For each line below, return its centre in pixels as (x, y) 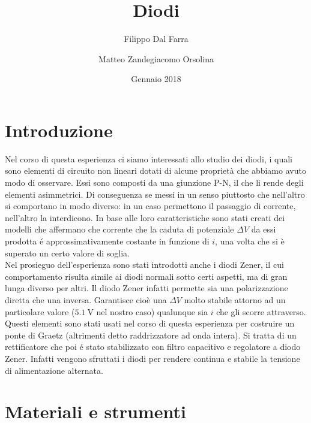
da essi (264, 229)
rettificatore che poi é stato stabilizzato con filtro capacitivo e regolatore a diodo (153, 347)
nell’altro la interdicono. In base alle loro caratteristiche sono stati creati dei (145, 217)
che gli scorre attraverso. (261, 311)
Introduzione (59, 130)
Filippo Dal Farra (156, 39)
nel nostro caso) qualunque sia (152, 311)
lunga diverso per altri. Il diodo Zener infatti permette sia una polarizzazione (146, 288)
